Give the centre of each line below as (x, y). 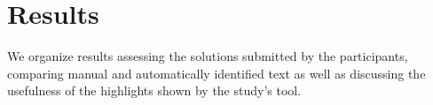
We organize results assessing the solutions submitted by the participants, (208, 56)
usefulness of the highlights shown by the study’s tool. (154, 90)
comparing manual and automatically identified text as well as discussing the (216, 73)
